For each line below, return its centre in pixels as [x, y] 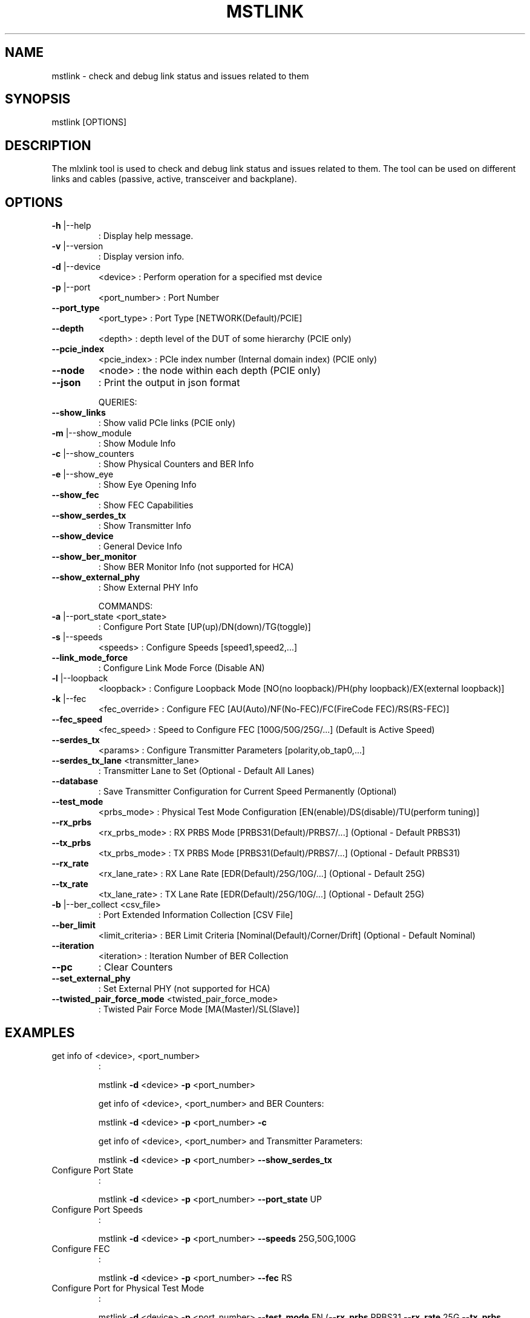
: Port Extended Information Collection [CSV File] [196, 915]
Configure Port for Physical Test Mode [128, 1288]
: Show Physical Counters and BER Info [176, 464]
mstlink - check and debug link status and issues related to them [180, 76]
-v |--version [77, 246]
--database [75, 781]
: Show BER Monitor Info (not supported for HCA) [196, 567]
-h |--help [71, 226]
